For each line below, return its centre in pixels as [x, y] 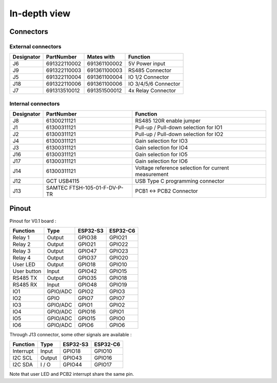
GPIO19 [118, 284]
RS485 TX [25, 278]
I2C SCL [23, 358]
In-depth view [40, 13]
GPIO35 [87, 278]
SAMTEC [57, 188]
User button [27, 271]
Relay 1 [21, 237]
